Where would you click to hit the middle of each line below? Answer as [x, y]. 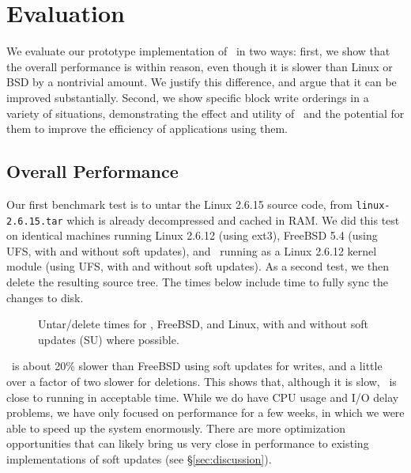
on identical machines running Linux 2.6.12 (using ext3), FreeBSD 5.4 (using [192, 235]
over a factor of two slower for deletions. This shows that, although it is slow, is [202, 381]
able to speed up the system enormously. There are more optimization [176, 428]
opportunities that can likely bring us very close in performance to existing [188, 443]
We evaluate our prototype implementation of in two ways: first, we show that [198, 51]
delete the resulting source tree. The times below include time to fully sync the [197, 281]
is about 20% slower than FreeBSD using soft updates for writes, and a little [197, 366]
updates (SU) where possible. [109, 339]
